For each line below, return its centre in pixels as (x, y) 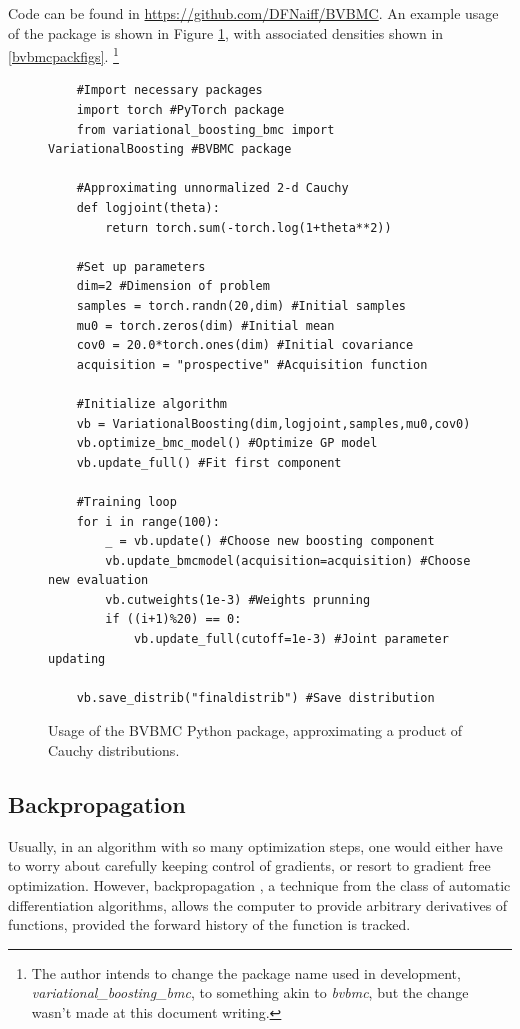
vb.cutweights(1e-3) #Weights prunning (238, 599)
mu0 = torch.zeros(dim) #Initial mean (205, 325)
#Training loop (126, 501)
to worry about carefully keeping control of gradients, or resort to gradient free (249, 865)
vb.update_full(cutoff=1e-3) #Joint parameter (291, 639)
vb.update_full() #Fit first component (209, 462)
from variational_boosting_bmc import (205, 129)
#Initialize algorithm (151, 403)
